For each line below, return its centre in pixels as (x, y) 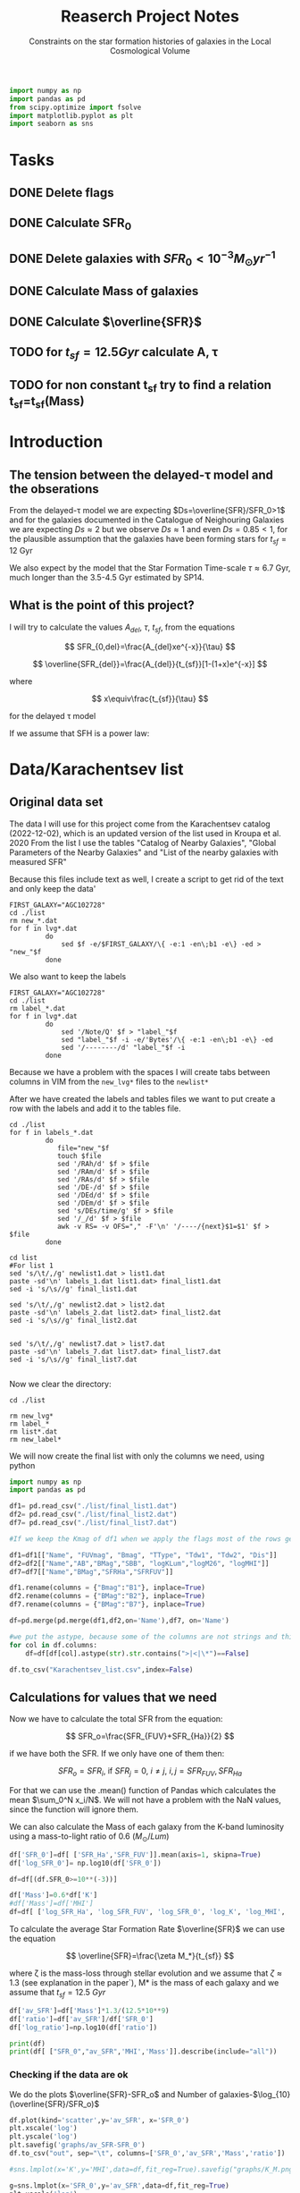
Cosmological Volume (150, 50)
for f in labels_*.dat (51, 1132)
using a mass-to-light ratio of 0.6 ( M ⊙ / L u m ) (89, 1837)
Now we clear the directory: (60, 1384)
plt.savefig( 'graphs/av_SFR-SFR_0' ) (77, 2145)
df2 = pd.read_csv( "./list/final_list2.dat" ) (93, 1515)
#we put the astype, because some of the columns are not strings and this (153, 1637)
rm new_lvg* (31, 1416)
